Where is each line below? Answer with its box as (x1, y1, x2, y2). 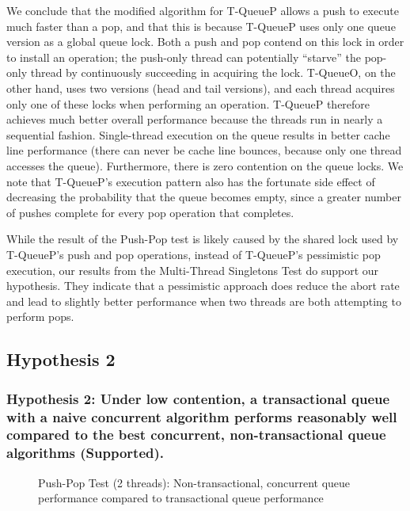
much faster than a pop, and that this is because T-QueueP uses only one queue (6, 17, 396, 34)
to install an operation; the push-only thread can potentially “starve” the (6, 48, 361, 65)
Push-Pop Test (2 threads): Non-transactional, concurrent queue (38, 474, 351, 490)
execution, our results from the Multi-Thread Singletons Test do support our (6, 261, 379, 278)
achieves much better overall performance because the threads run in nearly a (6, 111, 383, 128)
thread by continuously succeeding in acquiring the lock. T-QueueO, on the (30, 64, 396, 81)
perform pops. (6, 308, 74, 325)
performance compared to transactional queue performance (38, 490, 324, 506)
